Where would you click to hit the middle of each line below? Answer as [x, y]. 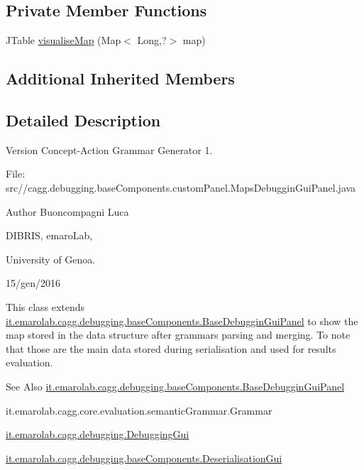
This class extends [45, 306]
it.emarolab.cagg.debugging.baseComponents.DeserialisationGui [144, 458]
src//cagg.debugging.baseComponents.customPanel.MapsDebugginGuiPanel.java [181, 187]
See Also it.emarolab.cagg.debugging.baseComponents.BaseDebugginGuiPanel [175, 386]
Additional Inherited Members [120, 78]
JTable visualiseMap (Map [64, 40]
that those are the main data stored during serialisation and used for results [171, 348]
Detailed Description [83, 120]
